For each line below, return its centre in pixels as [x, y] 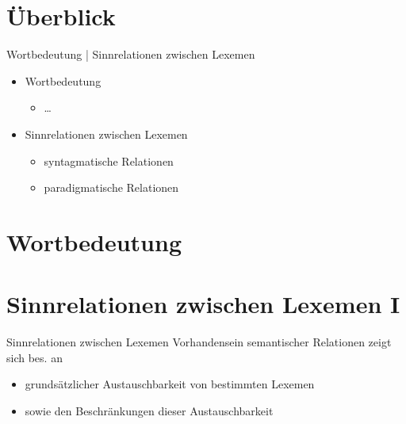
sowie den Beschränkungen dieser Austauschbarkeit [149, 410]
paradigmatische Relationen [111, 187]
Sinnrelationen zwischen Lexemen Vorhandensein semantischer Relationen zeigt [199, 342]
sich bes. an [34, 357]
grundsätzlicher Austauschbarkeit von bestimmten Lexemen [170, 384]
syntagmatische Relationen [109, 160]
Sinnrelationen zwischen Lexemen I [203, 304]
